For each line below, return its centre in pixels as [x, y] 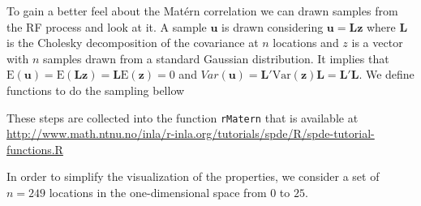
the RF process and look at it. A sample [107, 26]
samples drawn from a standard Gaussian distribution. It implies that [216, 58]
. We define [387, 74]
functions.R [35, 149]
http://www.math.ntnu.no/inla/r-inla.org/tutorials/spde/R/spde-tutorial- [191, 133]
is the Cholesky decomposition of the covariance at [133, 43]
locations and [306, 43]
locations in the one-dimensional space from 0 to [170, 192]
